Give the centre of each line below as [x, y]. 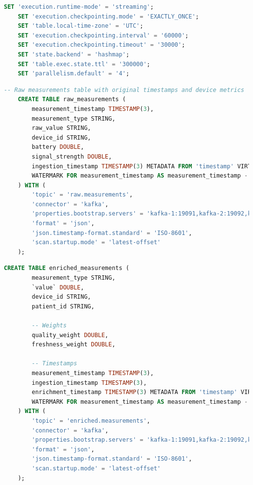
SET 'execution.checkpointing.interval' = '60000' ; [103, 35]
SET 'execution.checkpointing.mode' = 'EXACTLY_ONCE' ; [108, 16]
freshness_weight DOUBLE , [74, 345]
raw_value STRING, [61, 128]
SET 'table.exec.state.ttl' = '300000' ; [84, 64]
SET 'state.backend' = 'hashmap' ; [73, 54]
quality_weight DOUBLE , [70, 335]
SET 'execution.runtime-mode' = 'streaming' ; [79, 7]
